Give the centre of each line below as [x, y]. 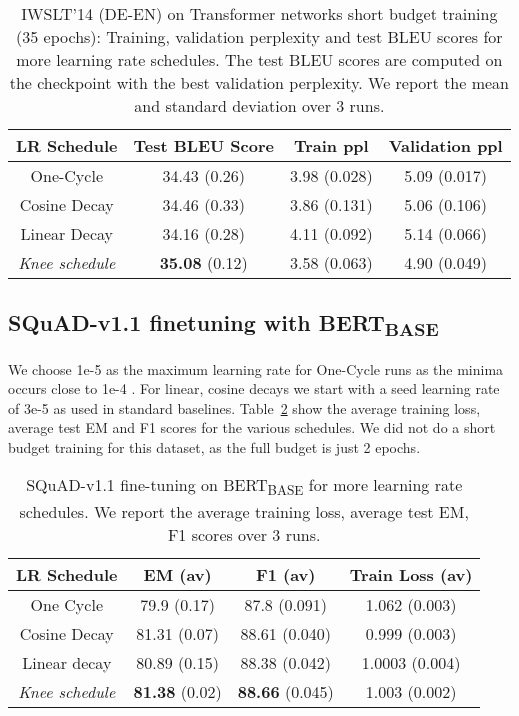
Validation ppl [445, 145]
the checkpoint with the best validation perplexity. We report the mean [259, 82]
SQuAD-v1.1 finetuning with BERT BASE [223, 324]
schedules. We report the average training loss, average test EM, [244, 511]
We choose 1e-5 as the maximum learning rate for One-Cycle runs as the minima [256, 368]
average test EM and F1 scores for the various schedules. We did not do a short [252, 427]
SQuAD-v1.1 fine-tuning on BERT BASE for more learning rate [244, 486]
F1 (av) [286, 574]
